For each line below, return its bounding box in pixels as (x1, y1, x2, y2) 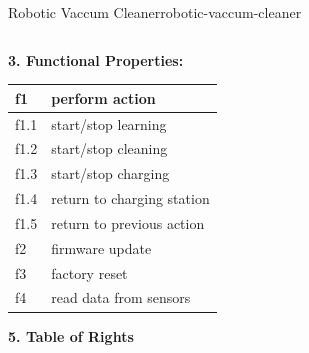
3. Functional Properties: (8, 49, 184, 70)
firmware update (51, 237, 152, 258)
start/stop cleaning (51, 138, 168, 159)
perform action (51, 87, 156, 108)
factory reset (51, 262, 128, 283)
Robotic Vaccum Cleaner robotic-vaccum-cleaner (8, 2, 302, 22)
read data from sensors (51, 287, 191, 308)
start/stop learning (51, 113, 167, 134)
